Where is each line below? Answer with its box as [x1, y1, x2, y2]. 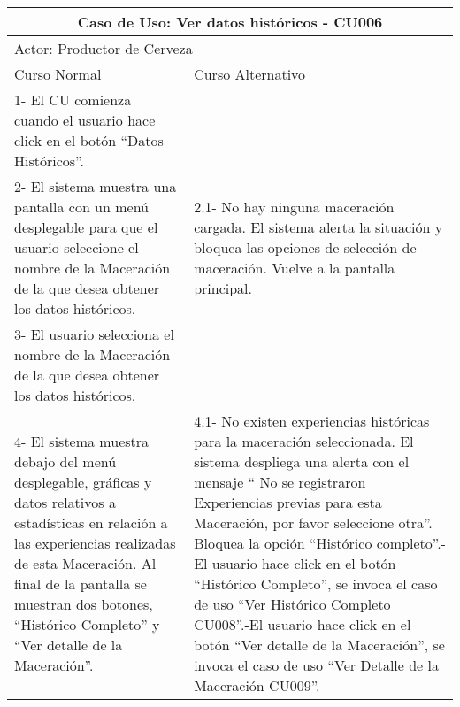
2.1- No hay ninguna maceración [194, 196, 395, 217]
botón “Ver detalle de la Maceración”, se [194, 634, 445, 655]
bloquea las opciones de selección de [194, 237, 417, 257]
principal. [194, 278, 253, 298]
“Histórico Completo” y [14, 614, 160, 634]
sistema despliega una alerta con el [194, 451, 410, 472]
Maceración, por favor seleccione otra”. [194, 512, 433, 533]
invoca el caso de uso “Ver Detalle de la [194, 655, 439, 675]
